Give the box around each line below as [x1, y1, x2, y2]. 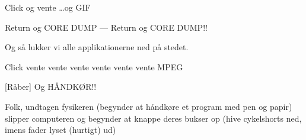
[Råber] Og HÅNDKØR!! [5, 80, 97, 93]
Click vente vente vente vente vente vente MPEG [5, 60, 183, 73]
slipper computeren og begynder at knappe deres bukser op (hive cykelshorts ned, [5, 112, 302, 124]
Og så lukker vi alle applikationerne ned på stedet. [5, 41, 189, 53]
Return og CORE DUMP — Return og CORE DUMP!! [5, 21, 208, 33]
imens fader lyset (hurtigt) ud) [5, 123, 116, 136]
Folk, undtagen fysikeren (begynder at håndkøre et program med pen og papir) [5, 100, 292, 112]
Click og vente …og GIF [5, 1, 91, 13]
